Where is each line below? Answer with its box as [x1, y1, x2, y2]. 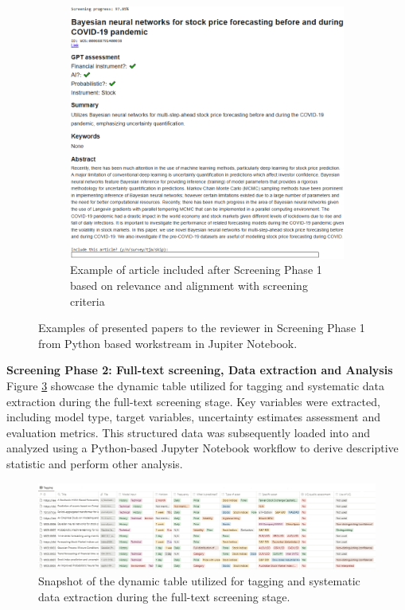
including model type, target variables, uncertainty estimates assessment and [6, 409, 381, 425]
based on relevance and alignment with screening [70, 276, 308, 293]
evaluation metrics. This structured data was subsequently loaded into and [6, 424, 371, 440]
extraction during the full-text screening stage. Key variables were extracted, [6, 393, 380, 409]
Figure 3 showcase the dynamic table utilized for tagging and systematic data [6, 377, 385, 393]
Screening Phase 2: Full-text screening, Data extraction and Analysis [6, 362, 393, 378]
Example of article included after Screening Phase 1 [70, 261, 322, 278]
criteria [70, 292, 105, 309]
